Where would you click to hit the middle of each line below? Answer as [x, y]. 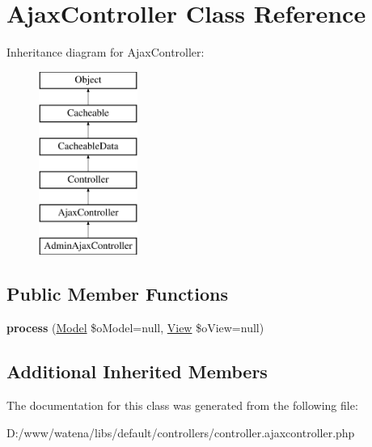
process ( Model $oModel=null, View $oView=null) [135, 328]
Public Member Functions [117, 294]
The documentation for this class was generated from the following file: [182, 405]
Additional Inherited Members [137, 371]
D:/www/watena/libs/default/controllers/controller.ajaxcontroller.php [181, 432]
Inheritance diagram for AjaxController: [106, 52]
